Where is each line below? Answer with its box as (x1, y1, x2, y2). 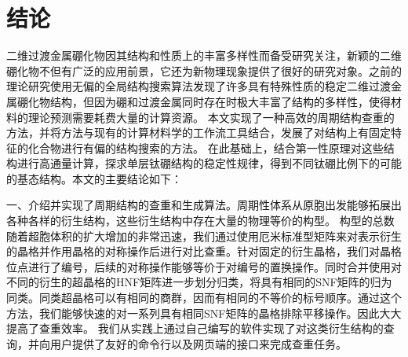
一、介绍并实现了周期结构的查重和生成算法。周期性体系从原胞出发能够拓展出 (6, 197, 402, 213)
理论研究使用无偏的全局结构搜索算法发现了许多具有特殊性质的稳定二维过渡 (6, 78, 391, 94)
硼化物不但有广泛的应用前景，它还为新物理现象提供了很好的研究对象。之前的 (6, 62, 402, 79)
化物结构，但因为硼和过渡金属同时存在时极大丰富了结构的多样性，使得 (27, 93, 391, 109)
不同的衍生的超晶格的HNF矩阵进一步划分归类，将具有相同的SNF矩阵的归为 (6, 274, 392, 290)
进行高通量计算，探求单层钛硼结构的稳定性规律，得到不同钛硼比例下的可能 (16, 155, 402, 171)
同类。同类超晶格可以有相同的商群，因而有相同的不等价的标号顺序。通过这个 (6, 289, 402, 306)
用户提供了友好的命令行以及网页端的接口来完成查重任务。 (49, 335, 347, 351)
